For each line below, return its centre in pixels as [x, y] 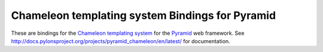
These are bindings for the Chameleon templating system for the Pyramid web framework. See [128, 33]
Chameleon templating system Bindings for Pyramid [144, 15]
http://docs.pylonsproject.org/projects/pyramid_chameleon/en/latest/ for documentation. [121, 41]
